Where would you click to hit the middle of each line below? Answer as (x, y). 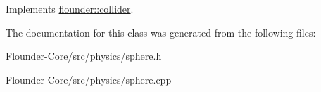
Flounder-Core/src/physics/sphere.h (84, 56)
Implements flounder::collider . (70, 8)
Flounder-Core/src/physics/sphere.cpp (89, 79)
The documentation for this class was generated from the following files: (161, 32)
